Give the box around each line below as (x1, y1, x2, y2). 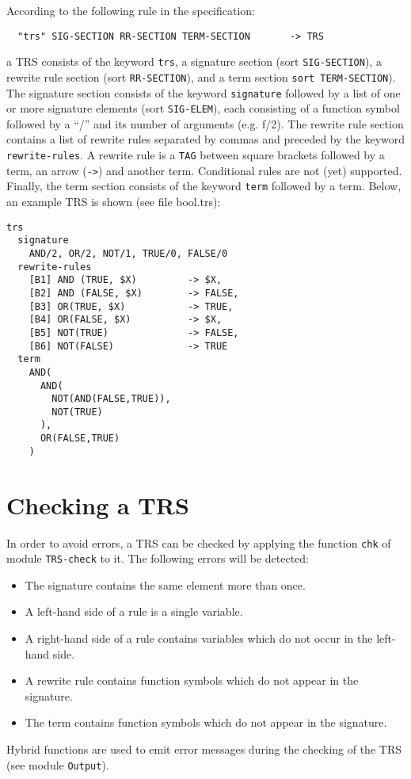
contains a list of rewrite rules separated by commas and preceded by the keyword (6, 131, 405, 147)
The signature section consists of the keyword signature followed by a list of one (6, 84, 401, 101)
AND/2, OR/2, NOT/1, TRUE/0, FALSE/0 (29, 247, 228, 259)
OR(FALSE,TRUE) (40, 433, 120, 445)
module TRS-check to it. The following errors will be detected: (6, 550, 309, 567)
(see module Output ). (6, 756, 109, 773)
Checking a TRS (6, 488, 189, 521)
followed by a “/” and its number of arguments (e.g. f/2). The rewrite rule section (6, 115, 404, 132)
